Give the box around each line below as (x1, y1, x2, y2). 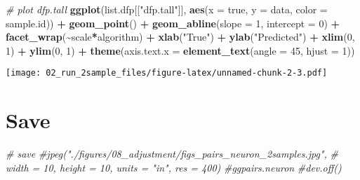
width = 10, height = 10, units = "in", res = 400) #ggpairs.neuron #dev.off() (6, 160, 342, 174)
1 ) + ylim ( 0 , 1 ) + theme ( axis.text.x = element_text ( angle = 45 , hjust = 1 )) (6, 43, 355, 57)
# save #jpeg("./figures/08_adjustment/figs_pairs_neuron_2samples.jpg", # (6, 146, 338, 161)
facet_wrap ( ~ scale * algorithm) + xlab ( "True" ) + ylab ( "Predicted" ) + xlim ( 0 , (6, 29, 355, 44)
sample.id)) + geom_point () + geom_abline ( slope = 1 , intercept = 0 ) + (6, 15, 340, 30)
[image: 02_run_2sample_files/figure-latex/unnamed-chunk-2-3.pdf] (6, 68, 328, 78)
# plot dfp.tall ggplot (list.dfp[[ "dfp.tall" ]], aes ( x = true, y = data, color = (6, 2, 328, 16)
